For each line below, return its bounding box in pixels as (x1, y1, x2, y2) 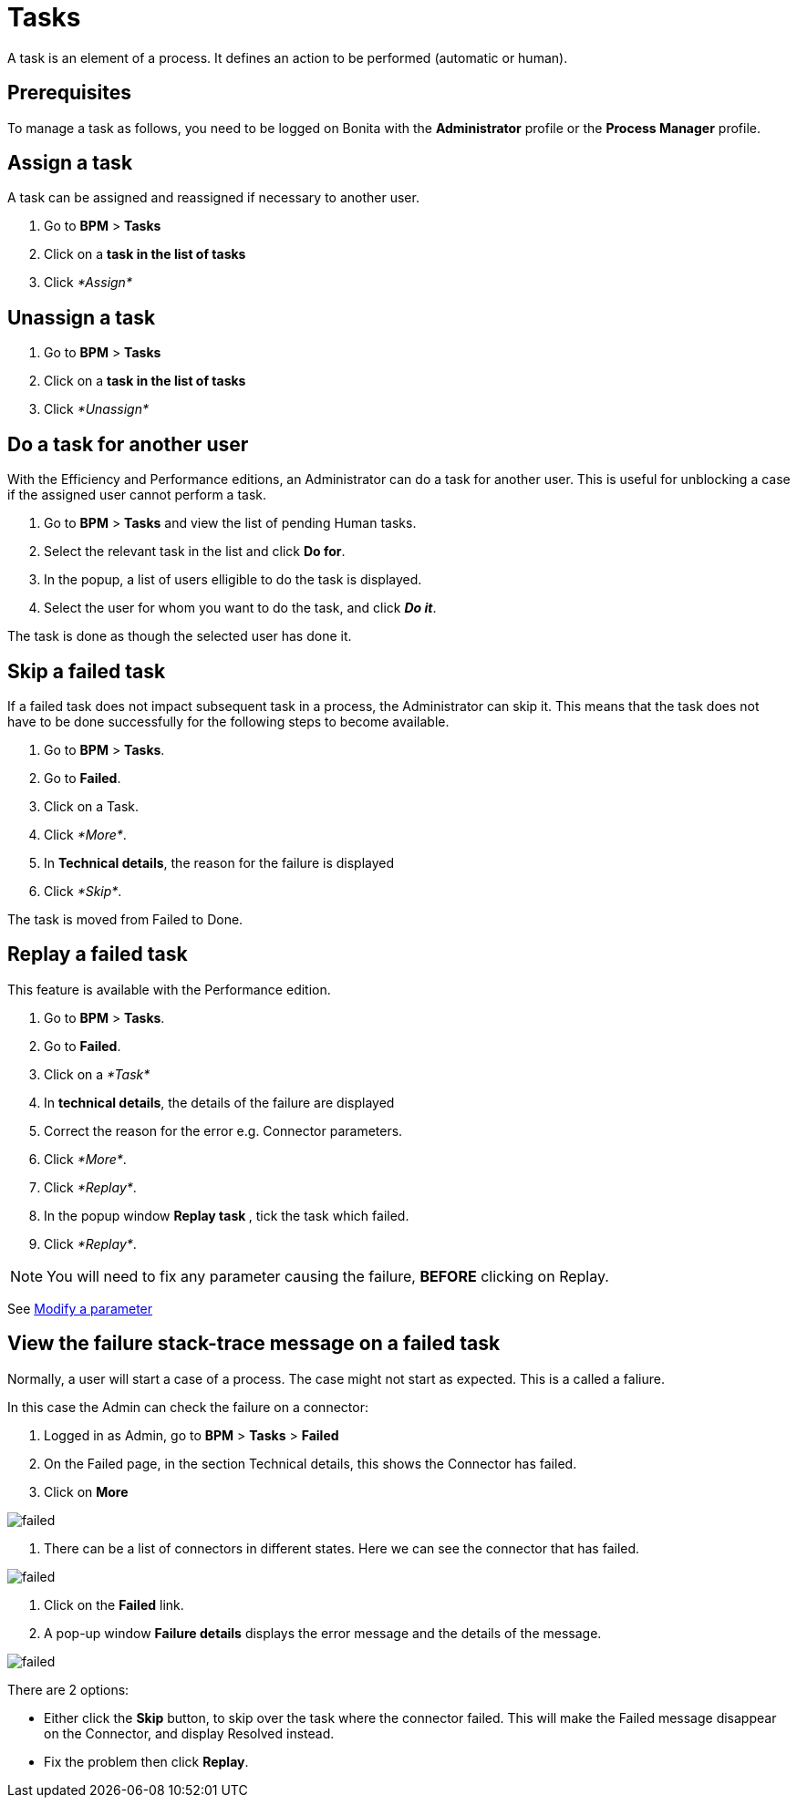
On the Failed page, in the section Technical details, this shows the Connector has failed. (44, 1455, 577, 1471)
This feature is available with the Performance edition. (7, 981, 331, 997)
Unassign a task (7, 305, 156, 329)
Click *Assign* (44, 274, 132, 291)
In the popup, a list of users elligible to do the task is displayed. (44, 572, 422, 588)
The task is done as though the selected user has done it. (7, 628, 352, 645)
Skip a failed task (7, 659, 166, 683)
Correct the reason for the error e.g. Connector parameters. (44, 1122, 403, 1139)
